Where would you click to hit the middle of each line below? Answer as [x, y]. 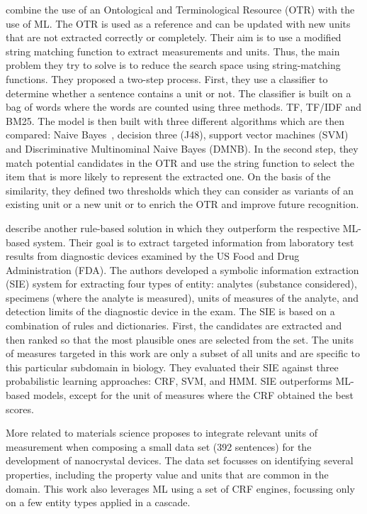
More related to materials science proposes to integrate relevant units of [162, 433]
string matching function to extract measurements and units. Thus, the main [173, 51]
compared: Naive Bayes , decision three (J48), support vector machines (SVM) [177, 135]
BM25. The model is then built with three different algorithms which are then [175, 120]
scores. [20, 409]
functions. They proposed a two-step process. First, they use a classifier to [167, 78]
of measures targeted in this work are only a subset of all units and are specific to [183, 353]
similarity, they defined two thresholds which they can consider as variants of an [180, 190]
